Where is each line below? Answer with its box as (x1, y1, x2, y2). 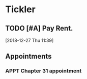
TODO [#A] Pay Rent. (5, 24, 73, 33)
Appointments (5, 52, 52, 61)
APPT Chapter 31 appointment (5, 67, 82, 74)
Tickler (5, 4, 36, 15)
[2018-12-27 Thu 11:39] (5, 37, 54, 43)
